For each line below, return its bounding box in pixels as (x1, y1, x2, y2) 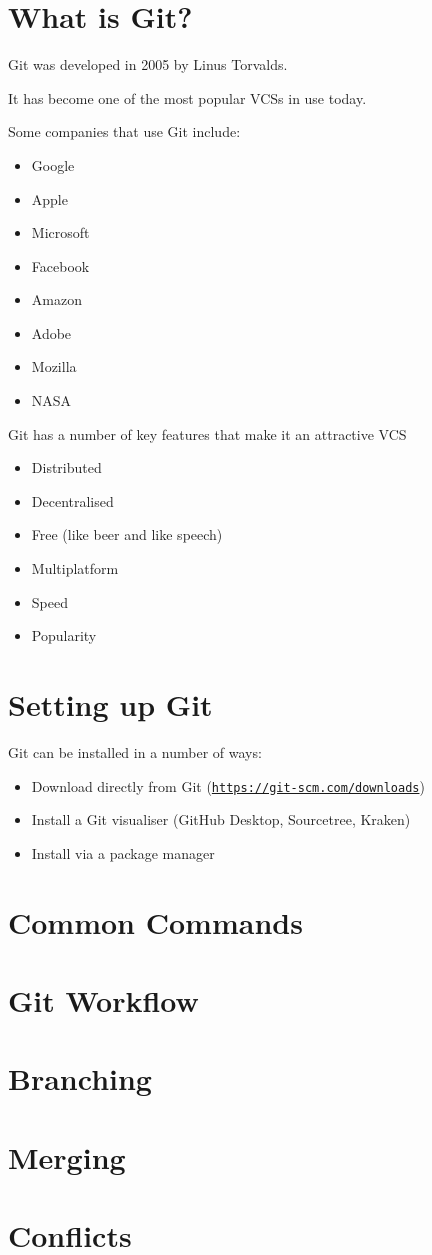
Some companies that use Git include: (8, 121, 241, 142)
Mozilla (31, 356, 77, 377)
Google (31, 154, 75, 175)
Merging (8, 1136, 126, 1177)
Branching (8, 1058, 152, 1099)
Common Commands (8, 901, 303, 942)
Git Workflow (8, 979, 199, 1020)
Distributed (31, 457, 102, 478)
